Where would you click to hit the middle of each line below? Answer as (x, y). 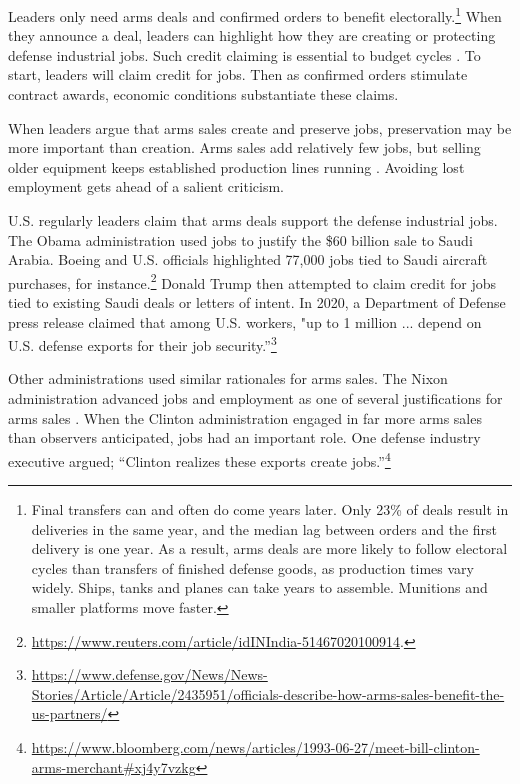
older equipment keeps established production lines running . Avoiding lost (236, 166)
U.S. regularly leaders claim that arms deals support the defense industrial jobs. (253, 220)
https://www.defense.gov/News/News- (149, 674)
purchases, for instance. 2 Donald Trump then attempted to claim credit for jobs (252, 281)
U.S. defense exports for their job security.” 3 (142, 343)
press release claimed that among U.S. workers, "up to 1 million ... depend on (245, 321)
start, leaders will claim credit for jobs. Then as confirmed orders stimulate (238, 74)
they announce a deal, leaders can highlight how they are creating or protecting (252, 35)
